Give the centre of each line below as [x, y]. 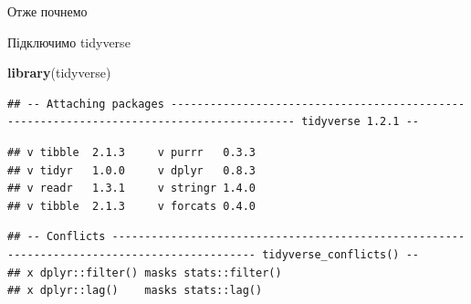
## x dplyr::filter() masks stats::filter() [145, 273]
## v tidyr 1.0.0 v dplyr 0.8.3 [132, 170]
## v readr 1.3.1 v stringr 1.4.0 [132, 189]
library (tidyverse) [59, 73]
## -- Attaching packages [86, 104]
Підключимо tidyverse [69, 42]
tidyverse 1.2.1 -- [361, 122]
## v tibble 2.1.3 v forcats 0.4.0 [132, 206]
